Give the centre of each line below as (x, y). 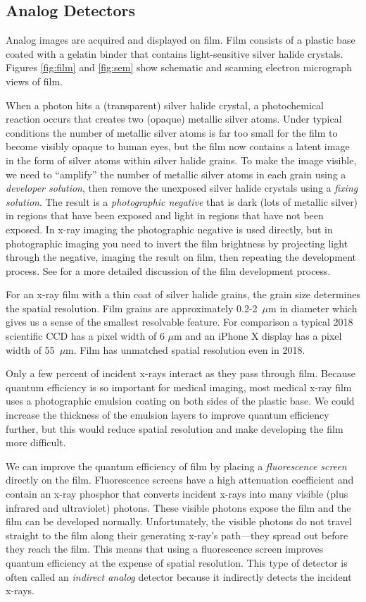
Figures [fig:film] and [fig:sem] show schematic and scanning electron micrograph (179, 67)
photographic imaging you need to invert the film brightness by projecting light (177, 243)
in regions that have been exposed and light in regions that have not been (165, 215)
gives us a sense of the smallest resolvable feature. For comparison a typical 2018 (179, 322)
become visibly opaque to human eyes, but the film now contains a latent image (178, 146)
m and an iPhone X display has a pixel (258, 336)
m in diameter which (313, 308)
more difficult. (36, 442)
